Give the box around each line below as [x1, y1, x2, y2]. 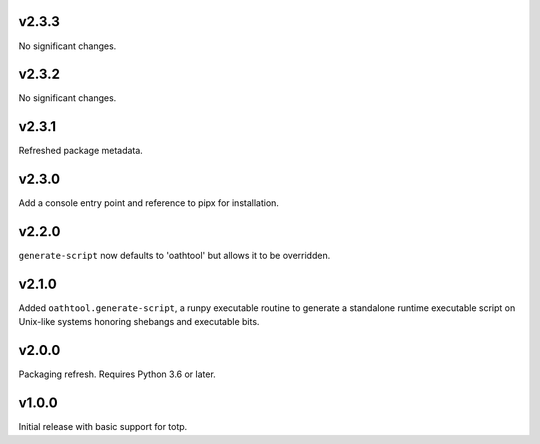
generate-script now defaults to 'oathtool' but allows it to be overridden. [18, 250, 331, 262]
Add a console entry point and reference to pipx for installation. [18, 197, 280, 209]
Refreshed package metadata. [18, 145, 144, 157]
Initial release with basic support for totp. [18, 421, 188, 433]
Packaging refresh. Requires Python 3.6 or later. [18, 368, 217, 380]
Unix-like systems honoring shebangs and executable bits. [18, 316, 260, 328]
